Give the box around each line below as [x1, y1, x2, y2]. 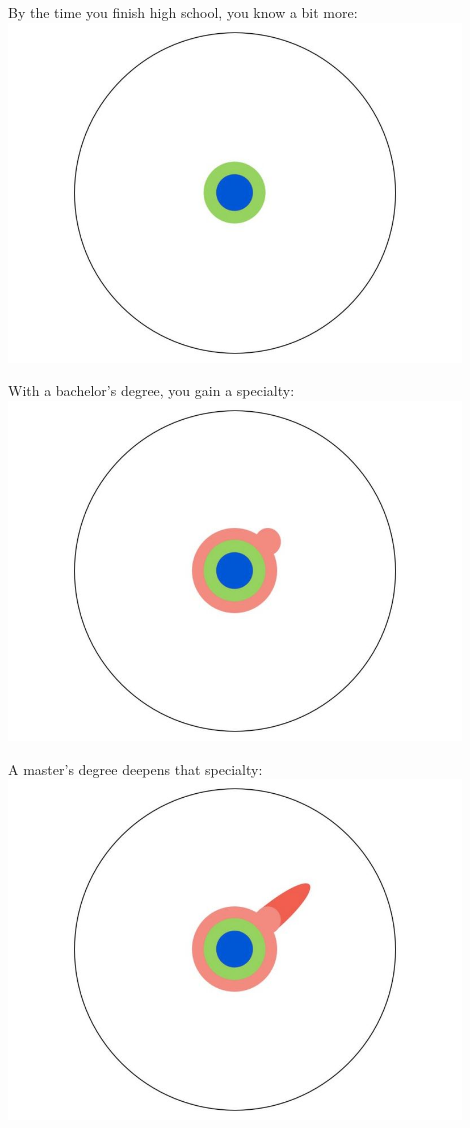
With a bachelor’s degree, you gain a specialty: [8, 380, 295, 401]
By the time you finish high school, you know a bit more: [8, 2, 358, 22]
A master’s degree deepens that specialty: [8, 758, 263, 779]
